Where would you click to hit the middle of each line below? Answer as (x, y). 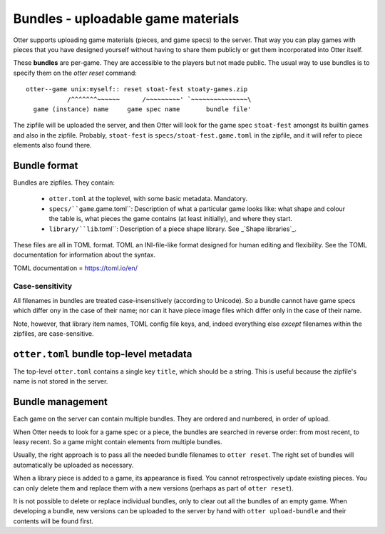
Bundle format (46, 165)
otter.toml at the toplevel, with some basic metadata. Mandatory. (148, 199)
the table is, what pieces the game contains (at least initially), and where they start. (170, 219)
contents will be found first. (53, 521)
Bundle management (61, 402)
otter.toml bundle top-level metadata (103, 354)
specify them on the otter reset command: (75, 73)
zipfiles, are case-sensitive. (53, 334)
